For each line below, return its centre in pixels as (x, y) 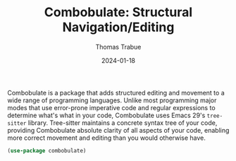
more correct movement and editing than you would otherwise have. (107, 138)
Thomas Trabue (118, 47)
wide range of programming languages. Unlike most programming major (112, 100)
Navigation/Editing (118, 27)
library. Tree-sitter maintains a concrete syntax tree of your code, (123, 123)
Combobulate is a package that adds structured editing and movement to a (116, 93)
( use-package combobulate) (47, 150)
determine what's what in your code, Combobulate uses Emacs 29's (106, 115)
